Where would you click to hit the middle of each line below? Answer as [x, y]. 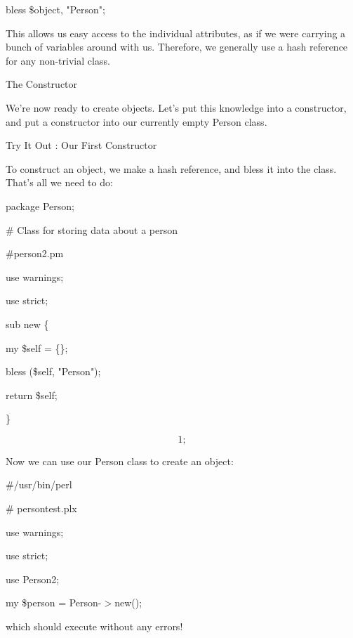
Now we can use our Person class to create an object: [120, 461]
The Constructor [42, 84]
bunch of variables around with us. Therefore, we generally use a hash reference [177, 47]
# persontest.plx [41, 508]
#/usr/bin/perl [39, 484]
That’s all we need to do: [59, 182]
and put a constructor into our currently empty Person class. [136, 121]
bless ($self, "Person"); [53, 371]
